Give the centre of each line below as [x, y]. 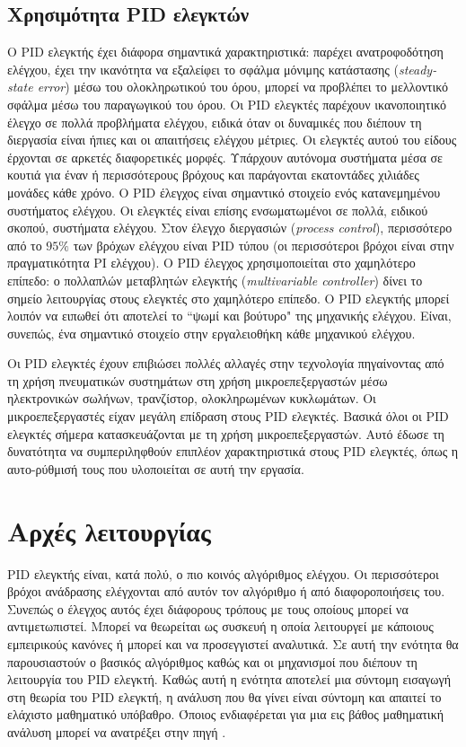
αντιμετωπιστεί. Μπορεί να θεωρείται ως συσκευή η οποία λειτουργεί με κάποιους [220, 626]
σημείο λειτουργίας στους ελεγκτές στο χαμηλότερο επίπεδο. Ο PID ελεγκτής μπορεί [229, 298]
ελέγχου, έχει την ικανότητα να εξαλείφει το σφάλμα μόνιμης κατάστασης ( [203, 69]
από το [25, 245]
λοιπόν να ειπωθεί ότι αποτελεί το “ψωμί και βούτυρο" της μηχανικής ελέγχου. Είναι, [229, 316]
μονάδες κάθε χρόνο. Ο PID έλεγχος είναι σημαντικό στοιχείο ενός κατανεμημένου [224, 192]
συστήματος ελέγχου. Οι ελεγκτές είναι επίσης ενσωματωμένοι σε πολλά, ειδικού [218, 210]
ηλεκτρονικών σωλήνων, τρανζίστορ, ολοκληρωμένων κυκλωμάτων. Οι [192, 398]
